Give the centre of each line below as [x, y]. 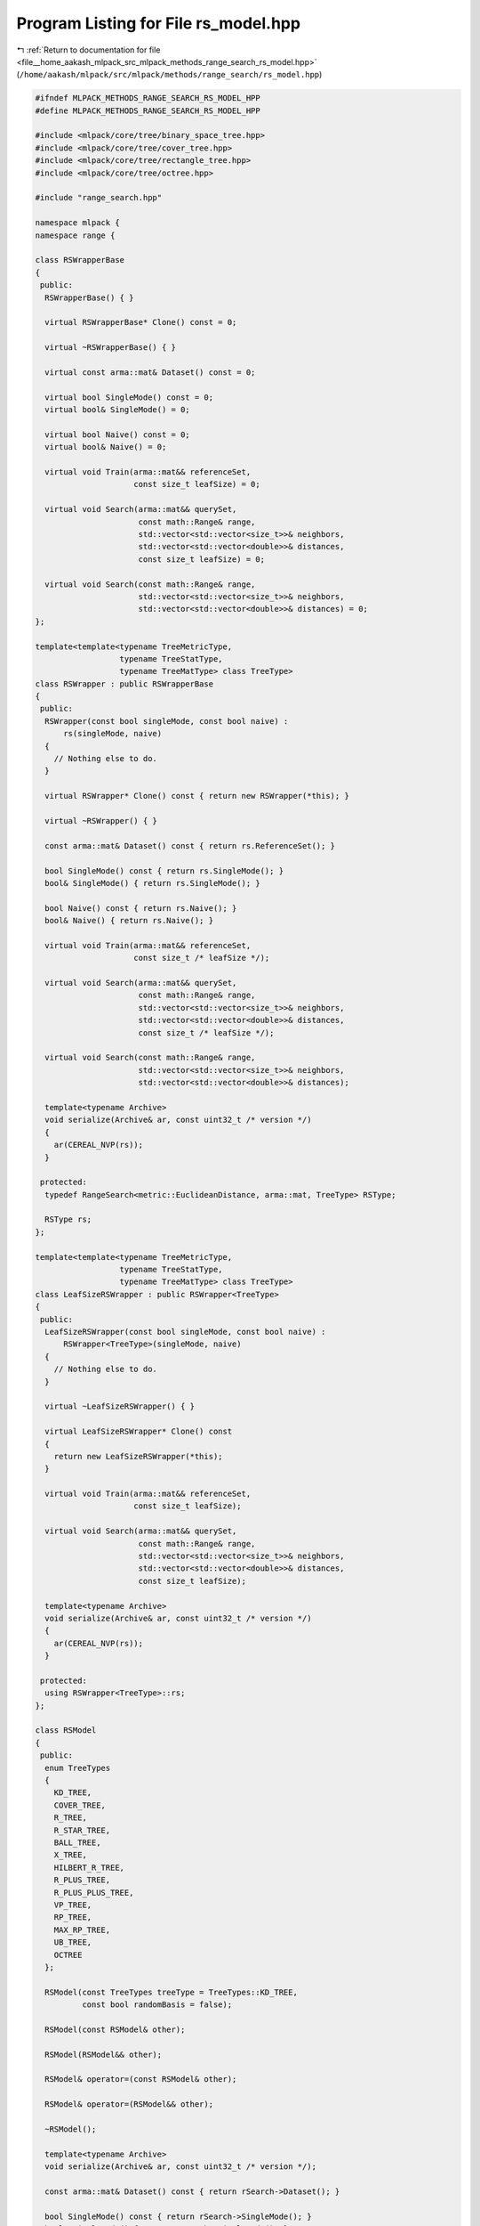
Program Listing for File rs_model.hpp [159, 23]
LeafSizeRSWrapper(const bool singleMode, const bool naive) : [185, 1332]
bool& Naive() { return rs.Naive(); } [129, 921]
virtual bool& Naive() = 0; [106, 447]
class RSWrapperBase [80, 260]
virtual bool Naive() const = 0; [117, 435]
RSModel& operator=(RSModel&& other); [129, 2104]
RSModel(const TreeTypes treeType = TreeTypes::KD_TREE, [171, 1992]
